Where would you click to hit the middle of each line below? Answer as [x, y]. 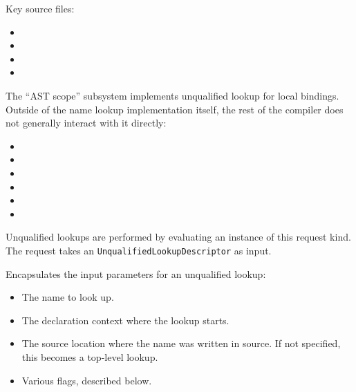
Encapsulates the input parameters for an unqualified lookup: [136, 273]
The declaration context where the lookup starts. [125, 320]
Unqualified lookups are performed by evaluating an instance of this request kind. [178, 237]
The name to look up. [68, 297]
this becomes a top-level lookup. [90, 356]
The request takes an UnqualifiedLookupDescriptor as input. [139, 250]
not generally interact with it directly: [86, 123]
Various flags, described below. [87, 380]
